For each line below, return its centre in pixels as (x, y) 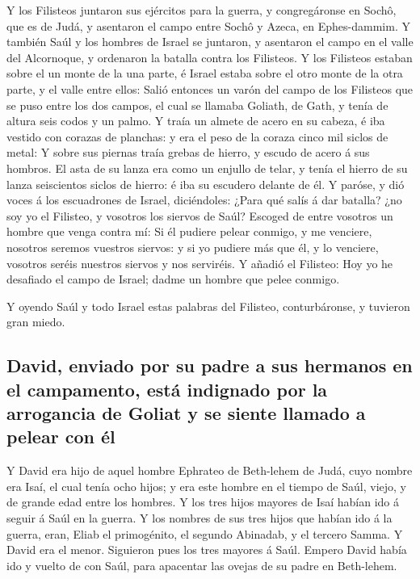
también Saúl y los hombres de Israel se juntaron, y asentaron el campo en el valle (210, 42)
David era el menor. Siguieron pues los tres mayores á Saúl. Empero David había (207, 550)
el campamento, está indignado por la (167, 389)
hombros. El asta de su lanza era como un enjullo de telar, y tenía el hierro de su (207, 168)
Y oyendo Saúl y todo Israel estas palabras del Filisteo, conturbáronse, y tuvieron (208, 306)
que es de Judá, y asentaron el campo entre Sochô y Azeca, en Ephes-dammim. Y (208, 25)
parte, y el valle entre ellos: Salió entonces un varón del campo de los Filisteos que (210, 88)
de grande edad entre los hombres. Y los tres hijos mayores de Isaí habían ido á (203, 502)
